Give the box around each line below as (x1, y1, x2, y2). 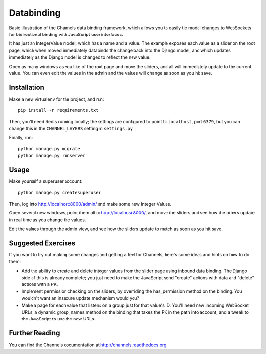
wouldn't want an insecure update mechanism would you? (21, 295, 140, 301)
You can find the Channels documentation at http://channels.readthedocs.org (9, 342, 166, 348)
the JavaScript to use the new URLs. (21, 316, 96, 322)
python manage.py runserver (18, 153, 86, 159)
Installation (9, 83, 44, 91)
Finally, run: (9, 135, 33, 141)
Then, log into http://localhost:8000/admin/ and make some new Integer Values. (9, 201, 172, 207)
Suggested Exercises (9, 239, 76, 247)
